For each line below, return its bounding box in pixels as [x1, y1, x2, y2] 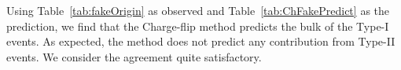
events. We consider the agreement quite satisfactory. [6, 48, 262, 64]
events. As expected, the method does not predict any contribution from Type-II [6, 33, 395, 50]
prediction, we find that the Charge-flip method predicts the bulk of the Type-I [6, 17, 389, 34]
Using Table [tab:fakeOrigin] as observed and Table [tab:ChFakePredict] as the [6, 2, 390, 18]
